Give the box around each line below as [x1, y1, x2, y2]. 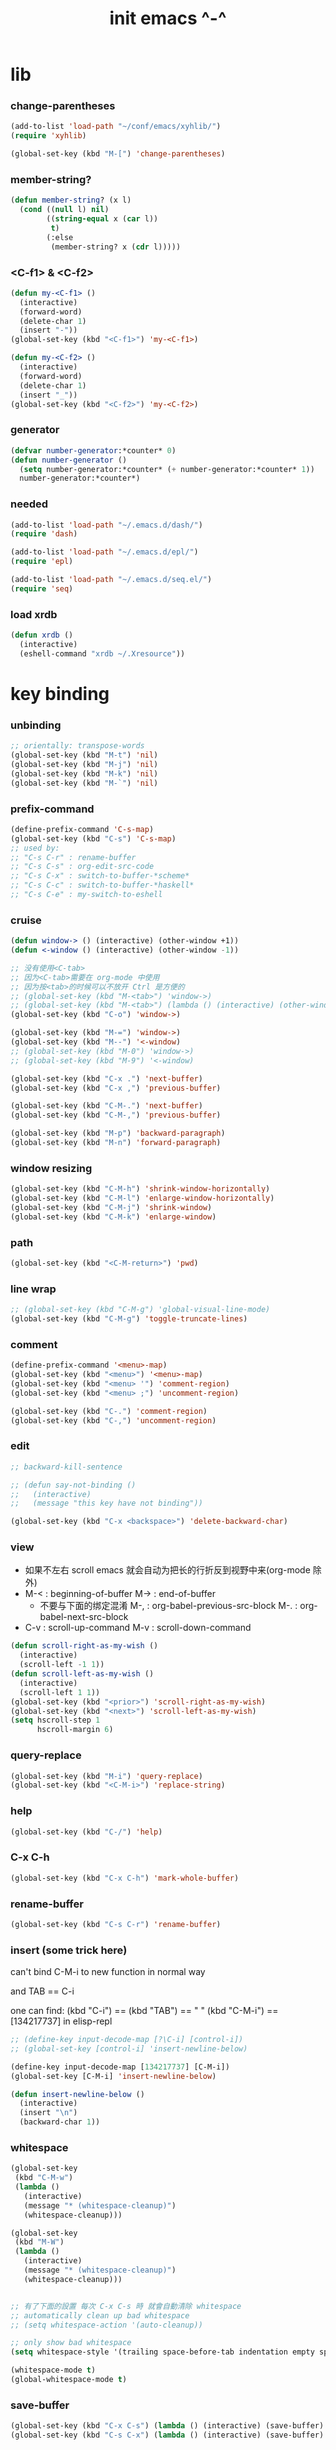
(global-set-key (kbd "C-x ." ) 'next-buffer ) [10, 1073, 203, 1084]
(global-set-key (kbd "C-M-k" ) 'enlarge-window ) [10, 1212, 217, 1222]
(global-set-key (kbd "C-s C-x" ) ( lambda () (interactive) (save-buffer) [10, 2430, 325, 2441]
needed [10, 497, 49, 511]
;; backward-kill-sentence [10, 1462, 123, 1472]
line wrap [10, 1282, 57, 1296]
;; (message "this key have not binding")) [10, 1498, 203, 1509]
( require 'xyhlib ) [10, 131, 87, 141]
